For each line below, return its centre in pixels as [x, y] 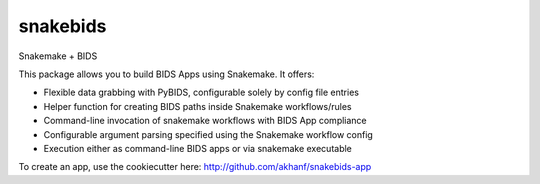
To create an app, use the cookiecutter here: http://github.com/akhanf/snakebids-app [195, 167]
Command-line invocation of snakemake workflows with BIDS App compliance [205, 121]
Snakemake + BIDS [58, 56]
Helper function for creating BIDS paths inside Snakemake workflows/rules [197, 106]
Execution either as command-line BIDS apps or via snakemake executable [197, 148]
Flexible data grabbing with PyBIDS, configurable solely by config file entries [201, 92]
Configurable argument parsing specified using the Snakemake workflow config [208, 134]
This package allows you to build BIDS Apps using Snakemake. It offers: [166, 74]
